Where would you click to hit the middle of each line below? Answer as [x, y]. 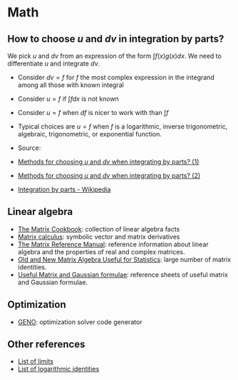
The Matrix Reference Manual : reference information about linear [113, 244]
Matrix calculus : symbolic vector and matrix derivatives [99, 236]
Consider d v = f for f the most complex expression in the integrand [116, 77]
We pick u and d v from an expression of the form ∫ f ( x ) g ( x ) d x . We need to [115, 56]
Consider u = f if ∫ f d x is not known [68, 99]
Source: [29, 148]
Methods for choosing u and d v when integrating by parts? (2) [109, 175]
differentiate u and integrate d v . [54, 64]
